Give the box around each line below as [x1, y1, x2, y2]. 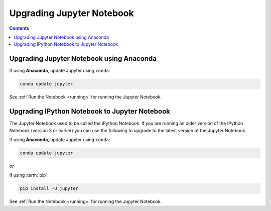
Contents [9, 25, 30, 31]
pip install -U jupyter [20, 186, 79, 191]
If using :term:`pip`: [9, 172, 49, 178]
